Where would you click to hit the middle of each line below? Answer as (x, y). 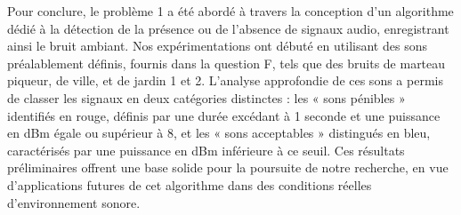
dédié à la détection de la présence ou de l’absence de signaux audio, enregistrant (228, 28)
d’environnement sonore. (74, 202)
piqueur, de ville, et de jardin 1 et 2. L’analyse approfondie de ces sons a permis (225, 80)
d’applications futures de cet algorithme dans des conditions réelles (190, 184)
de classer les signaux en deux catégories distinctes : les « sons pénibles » (206, 97)
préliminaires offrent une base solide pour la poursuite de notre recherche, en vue (228, 167)
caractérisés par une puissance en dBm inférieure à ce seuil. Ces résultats (206, 150)
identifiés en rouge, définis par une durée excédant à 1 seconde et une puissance (224, 115)
